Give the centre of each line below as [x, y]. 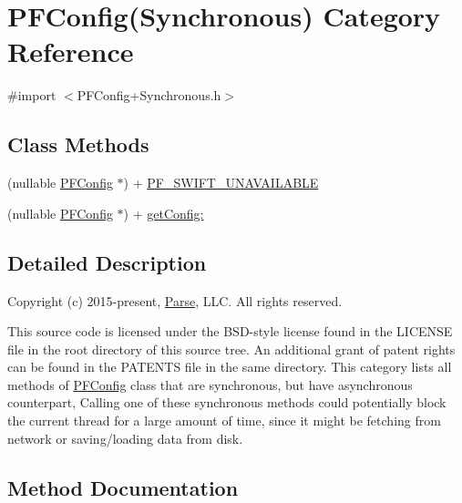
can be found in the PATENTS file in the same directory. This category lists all [230, 367]
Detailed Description [107, 262]
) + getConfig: [164, 213]
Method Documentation [123, 487]
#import [32, 95]
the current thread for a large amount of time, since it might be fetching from [224, 421]
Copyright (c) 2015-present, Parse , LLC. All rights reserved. [175, 300]
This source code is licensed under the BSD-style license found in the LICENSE [230, 331]
